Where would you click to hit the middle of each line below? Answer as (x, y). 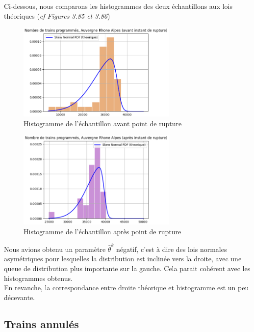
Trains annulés (41, 323)
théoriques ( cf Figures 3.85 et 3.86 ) (57, 15)
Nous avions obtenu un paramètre (55, 249)
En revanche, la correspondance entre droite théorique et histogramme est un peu (127, 288)
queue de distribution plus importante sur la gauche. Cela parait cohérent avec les (127, 268)
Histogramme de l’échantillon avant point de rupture (103, 123)
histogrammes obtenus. (38, 278)
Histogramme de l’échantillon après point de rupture (102, 231)
